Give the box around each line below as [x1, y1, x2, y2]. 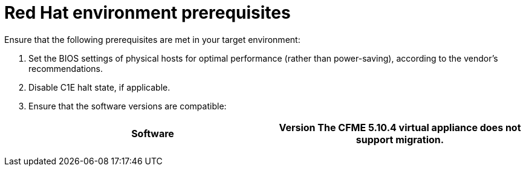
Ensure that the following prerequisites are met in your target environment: [4, 34, 300, 45]
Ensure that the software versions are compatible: [28, 100, 227, 111]
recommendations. [28, 63, 103, 74]
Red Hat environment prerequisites [4, 2, 291, 23]
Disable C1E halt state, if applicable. [28, 82, 170, 92]
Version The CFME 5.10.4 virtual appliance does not [279, 121, 521, 134]
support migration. [356, 133, 444, 146]
